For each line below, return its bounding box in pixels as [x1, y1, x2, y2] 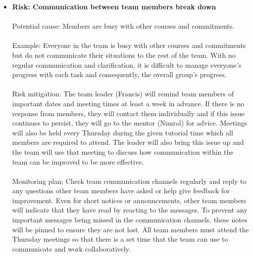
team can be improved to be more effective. [12, 156, 144, 167]
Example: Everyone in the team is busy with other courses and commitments [12, 40, 246, 50]
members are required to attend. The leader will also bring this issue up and [12, 137, 244, 147]
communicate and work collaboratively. [12, 243, 131, 254]
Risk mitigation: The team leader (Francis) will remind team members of [12, 88, 234, 99]
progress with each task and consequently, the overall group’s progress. [12, 69, 227, 80]
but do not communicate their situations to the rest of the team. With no [12, 49, 236, 60]
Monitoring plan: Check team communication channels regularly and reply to [12, 175, 247, 186]
